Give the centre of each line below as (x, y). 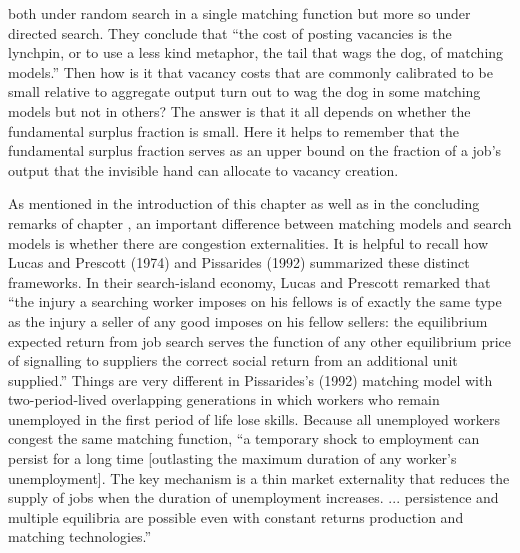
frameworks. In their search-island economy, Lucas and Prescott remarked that (249, 281)
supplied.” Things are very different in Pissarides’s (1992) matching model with (250, 379)
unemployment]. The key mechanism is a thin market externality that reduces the (259, 477)
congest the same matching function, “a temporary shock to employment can (244, 438)
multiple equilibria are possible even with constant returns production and (236, 516)
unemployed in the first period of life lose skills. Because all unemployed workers (254, 418)
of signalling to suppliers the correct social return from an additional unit (233, 360)
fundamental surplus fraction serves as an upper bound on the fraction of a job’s (255, 150)
